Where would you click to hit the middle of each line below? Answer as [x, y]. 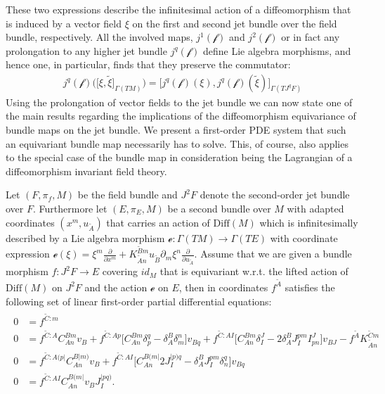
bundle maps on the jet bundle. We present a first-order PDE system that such [176, 130]
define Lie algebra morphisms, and [277, 50]
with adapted [315, 209]
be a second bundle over [219, 209]
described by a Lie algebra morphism [85, 237]
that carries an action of [158, 222]
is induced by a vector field [64, 23]
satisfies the [310, 287]
